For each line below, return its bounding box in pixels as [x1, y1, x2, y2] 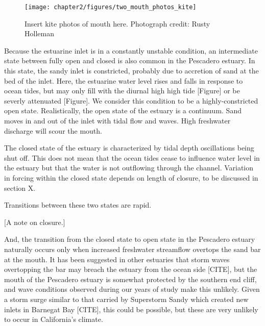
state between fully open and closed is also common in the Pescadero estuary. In [4, 55, 255, 66]
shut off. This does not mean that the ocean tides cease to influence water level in [4, 152, 260, 163]
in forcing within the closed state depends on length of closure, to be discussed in [4, 172, 258, 183]
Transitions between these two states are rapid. [4, 199, 152, 210]
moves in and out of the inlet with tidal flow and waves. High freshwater [4, 115, 231, 126]
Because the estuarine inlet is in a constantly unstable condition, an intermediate [4, 45, 258, 56]
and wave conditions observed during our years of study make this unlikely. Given [4, 284, 260, 294]
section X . [4, 182, 36, 193]
